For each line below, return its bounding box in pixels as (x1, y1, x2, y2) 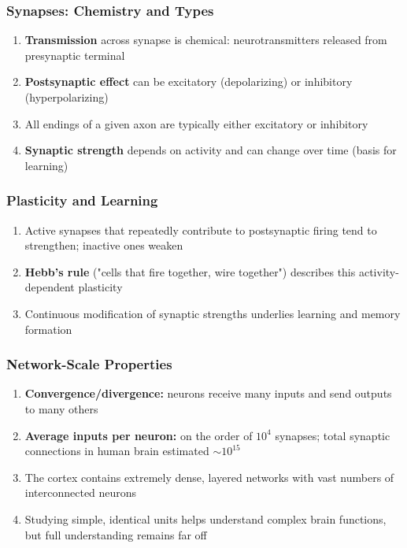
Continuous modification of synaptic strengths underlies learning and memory (24, 305, 401, 321)
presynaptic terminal (24, 46, 125, 63)
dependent (24, 279, 75, 295)
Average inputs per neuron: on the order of (24, 427, 253, 443)
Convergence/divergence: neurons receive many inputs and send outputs (24, 385, 392, 402)
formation (24, 320, 72, 337)
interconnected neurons (24, 484, 137, 501)
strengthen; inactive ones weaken (24, 237, 183, 254)
